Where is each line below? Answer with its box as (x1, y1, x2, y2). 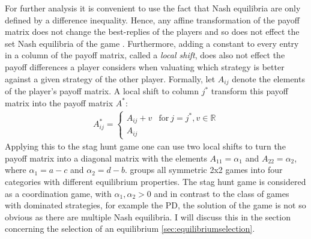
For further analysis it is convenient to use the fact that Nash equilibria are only (5, 2, 301, 14)
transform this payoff (211, 85, 288, 97)
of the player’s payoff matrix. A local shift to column (5, 85, 199, 97)
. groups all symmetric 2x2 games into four (125, 163, 283, 176)
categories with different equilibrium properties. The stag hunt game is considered (5, 175, 306, 187)
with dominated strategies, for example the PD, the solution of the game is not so (5, 199, 306, 211)
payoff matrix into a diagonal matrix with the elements (5, 151, 207, 164)
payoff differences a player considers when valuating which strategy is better (5, 60, 285, 73)
